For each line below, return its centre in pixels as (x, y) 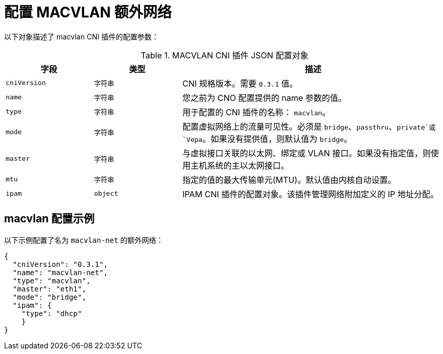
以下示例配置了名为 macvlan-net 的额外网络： (84, 240)
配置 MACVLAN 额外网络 (88, 12)
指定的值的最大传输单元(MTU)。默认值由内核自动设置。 (289, 180)
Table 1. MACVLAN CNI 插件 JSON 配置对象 (225, 55)
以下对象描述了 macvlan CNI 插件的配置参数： (82, 36)
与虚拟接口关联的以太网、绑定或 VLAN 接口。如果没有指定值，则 (306, 153)
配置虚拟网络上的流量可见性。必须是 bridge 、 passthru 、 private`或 (309, 126)
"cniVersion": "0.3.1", (60, 264)
